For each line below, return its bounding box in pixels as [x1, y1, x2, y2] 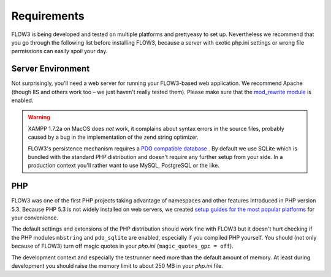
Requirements [11, 9, 85, 23]
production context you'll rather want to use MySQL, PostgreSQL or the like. [28, 162, 220, 169]
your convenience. [11, 214, 58, 221]
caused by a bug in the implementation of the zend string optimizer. [28, 133, 199, 141]
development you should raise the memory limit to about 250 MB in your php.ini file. [11, 262, 224, 269]
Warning [28, 114, 50, 121]
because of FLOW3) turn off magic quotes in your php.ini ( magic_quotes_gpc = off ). [11, 242, 234, 250]
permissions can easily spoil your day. [11, 48, 108, 55]
